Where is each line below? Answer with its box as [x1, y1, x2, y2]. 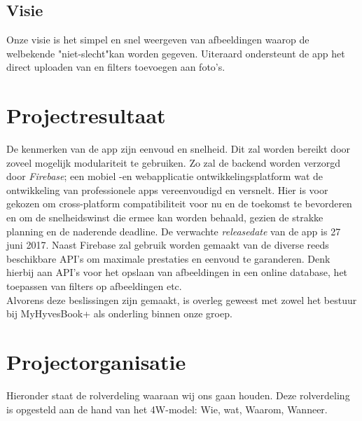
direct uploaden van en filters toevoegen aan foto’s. [6, 60, 225, 74]
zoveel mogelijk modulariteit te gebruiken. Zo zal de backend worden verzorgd [6, 155, 340, 170]
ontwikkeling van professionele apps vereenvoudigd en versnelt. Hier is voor [6, 182, 328, 197]
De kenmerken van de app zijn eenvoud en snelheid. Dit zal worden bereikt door [6, 142, 351, 156]
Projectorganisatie [6, 347, 186, 376]
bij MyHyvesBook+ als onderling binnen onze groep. [6, 306, 232, 321]
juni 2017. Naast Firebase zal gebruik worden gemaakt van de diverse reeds [6, 237, 329, 252]
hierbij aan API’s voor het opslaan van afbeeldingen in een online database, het [6, 265, 348, 279]
